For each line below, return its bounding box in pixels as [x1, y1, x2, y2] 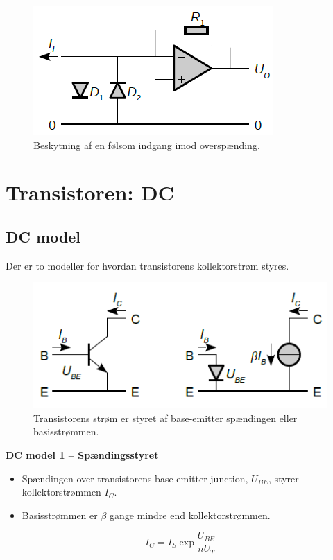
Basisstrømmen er [22, 507, 98, 522]
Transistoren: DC [6, 178, 175, 207]
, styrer [268, 471, 299, 485]
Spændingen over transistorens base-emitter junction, [22, 471, 248, 485]
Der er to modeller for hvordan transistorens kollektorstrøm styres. [6, 258, 289, 272]
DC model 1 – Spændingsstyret [6, 447, 159, 462]
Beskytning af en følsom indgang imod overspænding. [33, 137, 260, 152]
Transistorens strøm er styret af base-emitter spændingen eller [33, 410, 298, 425]
